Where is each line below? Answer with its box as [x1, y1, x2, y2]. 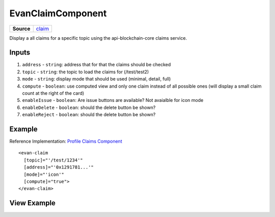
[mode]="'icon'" [23, 171, 65, 177]
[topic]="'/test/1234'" [23, 157, 84, 163]
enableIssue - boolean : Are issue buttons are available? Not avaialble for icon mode [22, 97, 204, 103]
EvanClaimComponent [9, 8, 107, 19]
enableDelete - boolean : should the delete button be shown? [22, 104, 156, 111]
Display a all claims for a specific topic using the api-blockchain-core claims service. [9, 35, 187, 41]
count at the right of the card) [22, 90, 85, 96]
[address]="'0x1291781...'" [23, 165, 94, 170]
